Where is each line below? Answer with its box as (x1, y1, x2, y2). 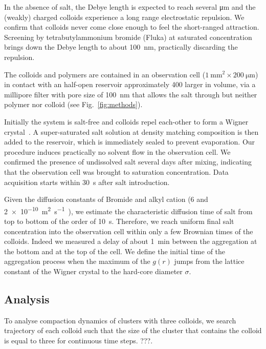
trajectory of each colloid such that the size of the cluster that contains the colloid (4, 325, 262, 336)
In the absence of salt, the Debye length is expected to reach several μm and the (4, 2, 256, 12)
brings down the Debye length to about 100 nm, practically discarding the (4, 42, 238, 52)
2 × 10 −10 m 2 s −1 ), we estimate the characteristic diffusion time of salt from (4, 204, 253, 216)
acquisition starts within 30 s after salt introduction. (4, 176, 170, 187)
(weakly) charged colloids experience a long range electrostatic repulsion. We (4, 11, 245, 22)
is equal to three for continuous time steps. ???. (4, 335, 153, 345)
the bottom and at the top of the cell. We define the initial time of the (4, 245, 226, 256)
